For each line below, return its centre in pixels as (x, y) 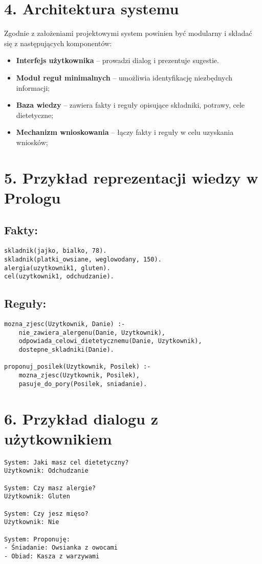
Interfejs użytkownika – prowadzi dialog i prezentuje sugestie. (117, 60)
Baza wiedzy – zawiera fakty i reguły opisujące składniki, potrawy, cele (130, 105)
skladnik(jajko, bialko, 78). (56, 251)
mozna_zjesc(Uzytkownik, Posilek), (79, 375)
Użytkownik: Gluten (37, 497)
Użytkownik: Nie (32, 522)
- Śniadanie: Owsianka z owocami (61, 548)
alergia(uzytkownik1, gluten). (57, 268)
